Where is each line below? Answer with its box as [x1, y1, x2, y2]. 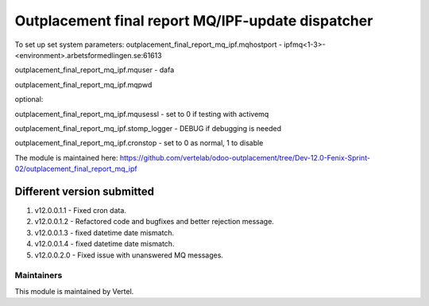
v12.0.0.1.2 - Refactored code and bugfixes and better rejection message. [34, 217, 274, 227]
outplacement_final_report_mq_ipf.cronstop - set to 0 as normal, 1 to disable [14, 138, 264, 148]
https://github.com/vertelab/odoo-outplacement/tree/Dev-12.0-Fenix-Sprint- [119, 153, 371, 162]
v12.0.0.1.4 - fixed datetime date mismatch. [34, 239, 175, 249]
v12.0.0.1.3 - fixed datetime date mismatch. [34, 227, 175, 238]
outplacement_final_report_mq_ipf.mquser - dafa [14, 65, 175, 75]
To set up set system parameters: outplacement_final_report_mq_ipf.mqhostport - [14, 40, 282, 49]
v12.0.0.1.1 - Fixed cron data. [34, 205, 127, 215]
